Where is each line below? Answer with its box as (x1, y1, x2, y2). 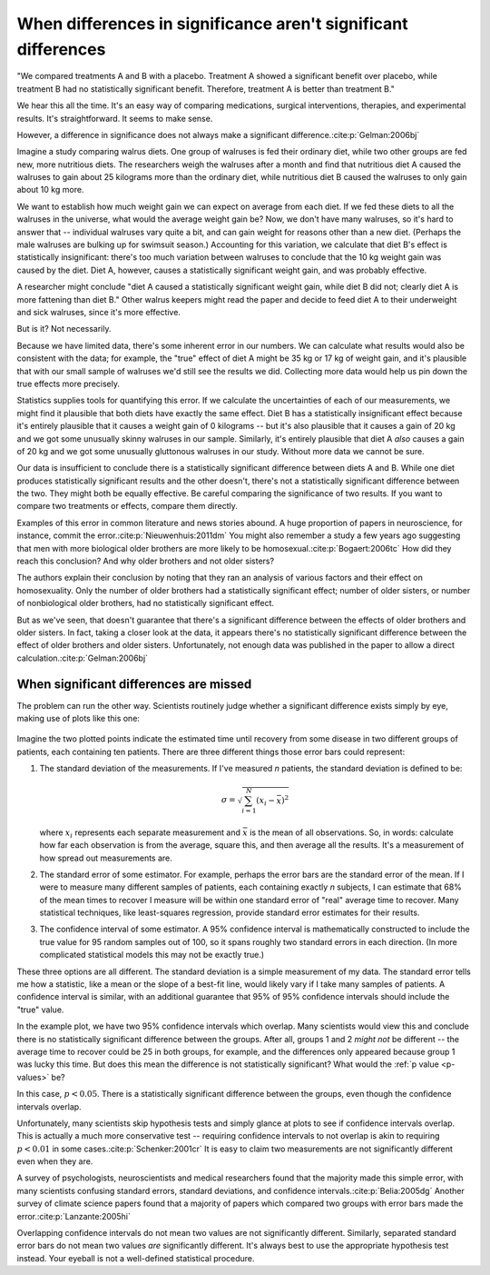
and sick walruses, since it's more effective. (16, 306, 181, 317)
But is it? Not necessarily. (16, 324, 112, 334)
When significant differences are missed (16, 676, 252, 692)
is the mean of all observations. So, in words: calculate (250, 827, 454, 838)
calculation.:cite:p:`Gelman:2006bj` (16, 652, 149, 663)
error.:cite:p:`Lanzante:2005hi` (16, 1210, 131, 1221)
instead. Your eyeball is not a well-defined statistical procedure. (16, 1252, 255, 1263)
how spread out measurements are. (39, 852, 172, 863)
